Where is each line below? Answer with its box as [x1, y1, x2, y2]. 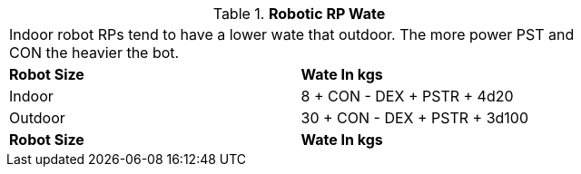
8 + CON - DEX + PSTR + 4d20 [300, 87, 514, 105]
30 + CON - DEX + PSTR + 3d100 [300, 109, 529, 127]
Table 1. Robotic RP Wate [212, 5, 386, 23]
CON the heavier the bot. [9, 43, 180, 62]
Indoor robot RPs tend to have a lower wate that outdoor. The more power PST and [9, 25, 575, 43]
